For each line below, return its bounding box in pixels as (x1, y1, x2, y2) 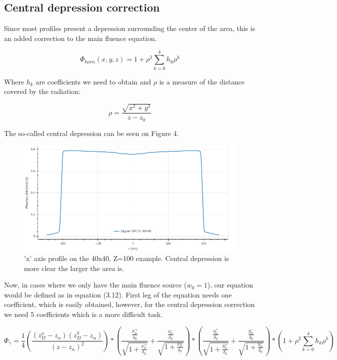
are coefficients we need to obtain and (35, 76, 151, 86)
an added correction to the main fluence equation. (4, 32, 157, 43)
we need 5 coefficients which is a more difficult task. (4, 308, 163, 319)
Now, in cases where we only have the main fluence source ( (4, 279, 187, 290)
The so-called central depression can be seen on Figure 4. (4, 127, 179, 138)
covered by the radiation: (4, 86, 80, 96)
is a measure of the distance (159, 76, 244, 86)
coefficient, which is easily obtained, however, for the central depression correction (4, 299, 255, 309)
